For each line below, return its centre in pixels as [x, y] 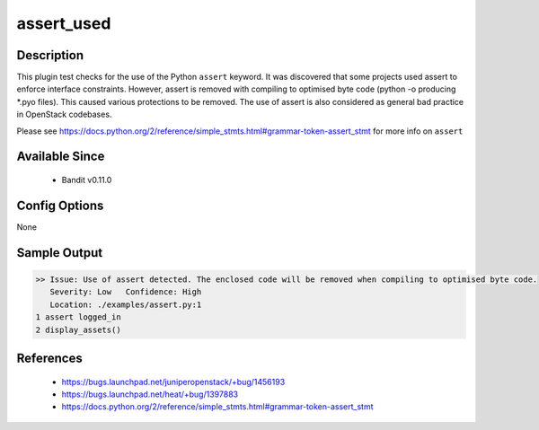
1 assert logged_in [78, 317]
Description [50, 55]
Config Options [60, 205]
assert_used [64, 23]
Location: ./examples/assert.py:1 [126, 304]
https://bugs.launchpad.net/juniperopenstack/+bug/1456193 [173, 382]
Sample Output [60, 253]
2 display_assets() [78, 329]
